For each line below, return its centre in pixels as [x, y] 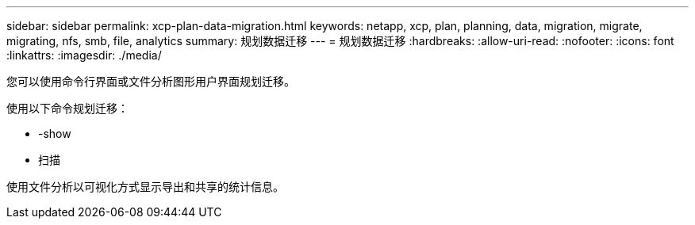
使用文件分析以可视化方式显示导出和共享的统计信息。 [145, 187]
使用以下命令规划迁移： [67, 108]
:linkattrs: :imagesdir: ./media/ [84, 55]
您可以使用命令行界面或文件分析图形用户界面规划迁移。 [151, 81]
